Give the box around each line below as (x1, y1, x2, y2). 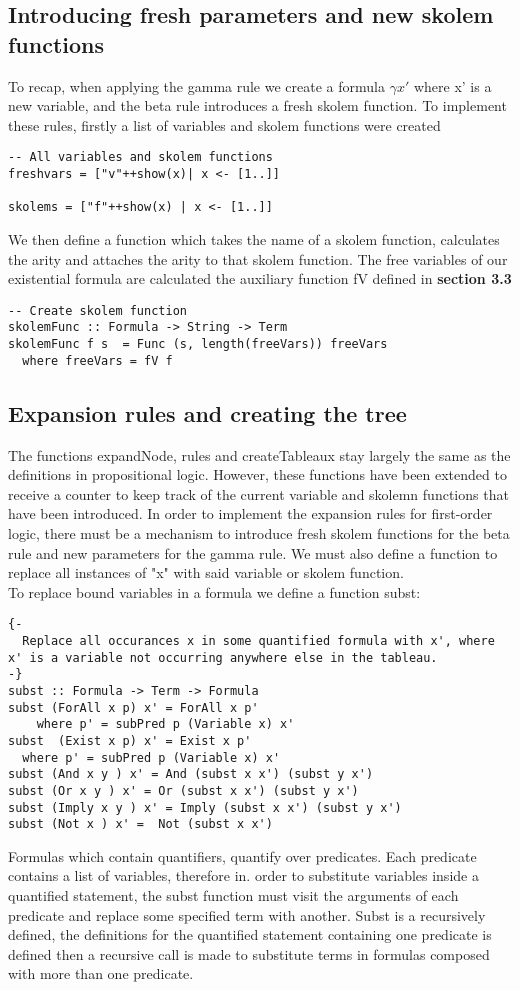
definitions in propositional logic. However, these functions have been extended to (8, 464, 507, 485)
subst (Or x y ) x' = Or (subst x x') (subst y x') (8, 783, 359, 798)
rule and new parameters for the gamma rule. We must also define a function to (8, 542, 498, 563)
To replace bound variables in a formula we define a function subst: (8, 581, 421, 602)
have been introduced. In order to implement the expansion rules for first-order (8, 503, 493, 524)
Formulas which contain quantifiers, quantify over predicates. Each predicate (8, 845, 477, 866)
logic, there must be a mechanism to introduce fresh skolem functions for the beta (8, 522, 510, 543)
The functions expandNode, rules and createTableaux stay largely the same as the (8, 444, 511, 465)
